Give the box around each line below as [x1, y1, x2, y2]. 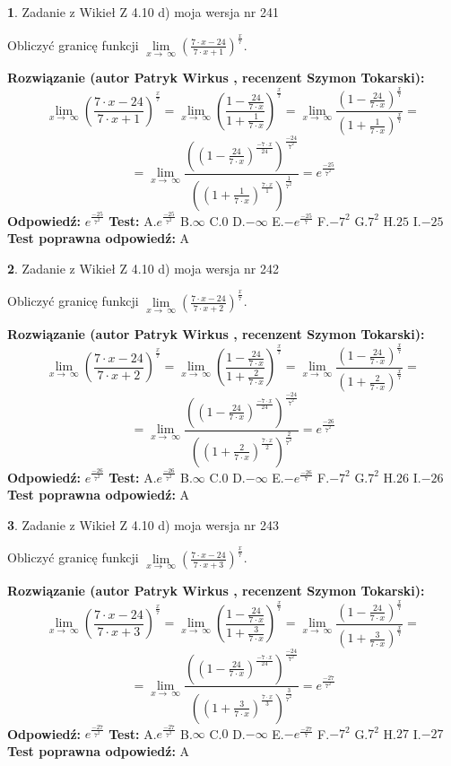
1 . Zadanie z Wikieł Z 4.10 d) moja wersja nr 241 [7, 3, 280, 21]
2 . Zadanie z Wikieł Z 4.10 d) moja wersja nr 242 [7, 258, 280, 277]
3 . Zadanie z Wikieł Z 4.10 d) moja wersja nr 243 [7, 515, 280, 534]
